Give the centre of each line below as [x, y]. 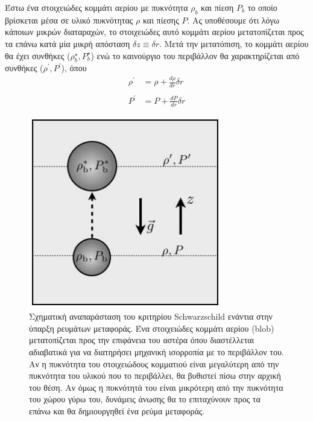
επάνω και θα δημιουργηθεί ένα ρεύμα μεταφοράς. [117, 410]
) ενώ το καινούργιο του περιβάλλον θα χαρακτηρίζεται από [195, 55]
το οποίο [262, 7]
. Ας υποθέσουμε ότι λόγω [233, 20]
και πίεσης [161, 20]
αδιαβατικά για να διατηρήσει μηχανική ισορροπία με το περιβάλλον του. [156, 351]
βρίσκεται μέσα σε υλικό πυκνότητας [69, 20]
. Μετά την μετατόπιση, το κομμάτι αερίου [234, 43]
